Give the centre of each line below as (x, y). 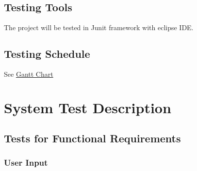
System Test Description (88, 107)
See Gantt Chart (29, 74)
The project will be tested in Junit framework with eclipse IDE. (99, 27)
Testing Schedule (47, 54)
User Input (26, 162)
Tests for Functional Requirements (92, 138)
